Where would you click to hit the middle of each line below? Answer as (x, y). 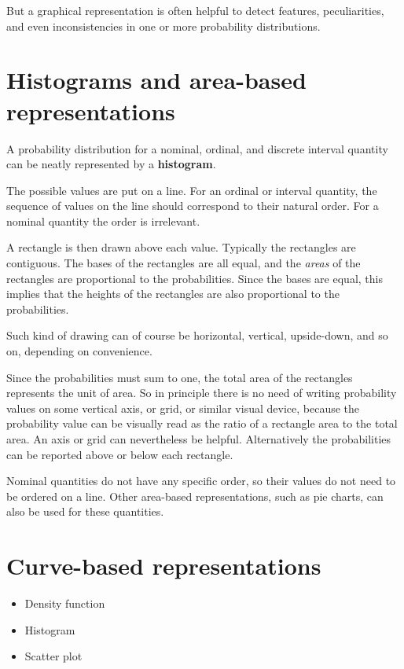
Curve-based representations (164, 566)
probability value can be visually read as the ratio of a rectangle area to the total (202, 423)
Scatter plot (53, 656)
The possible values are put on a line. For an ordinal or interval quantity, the (192, 190)
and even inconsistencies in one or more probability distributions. (163, 26)
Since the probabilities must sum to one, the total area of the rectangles (180, 377)
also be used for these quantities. (85, 511)
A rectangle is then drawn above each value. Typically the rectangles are (181, 247)
